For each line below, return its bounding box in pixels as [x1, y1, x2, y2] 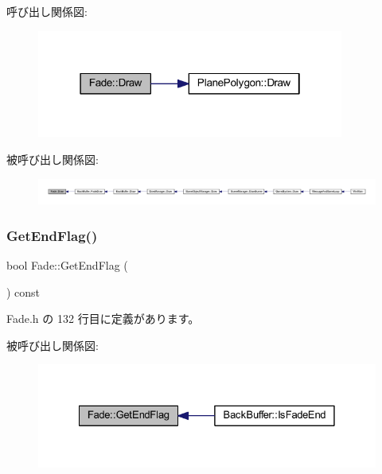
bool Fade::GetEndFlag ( [6, 257, 128, 274]
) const [6, 283, 41, 300]
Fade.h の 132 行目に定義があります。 [6, 310, 200, 327]
